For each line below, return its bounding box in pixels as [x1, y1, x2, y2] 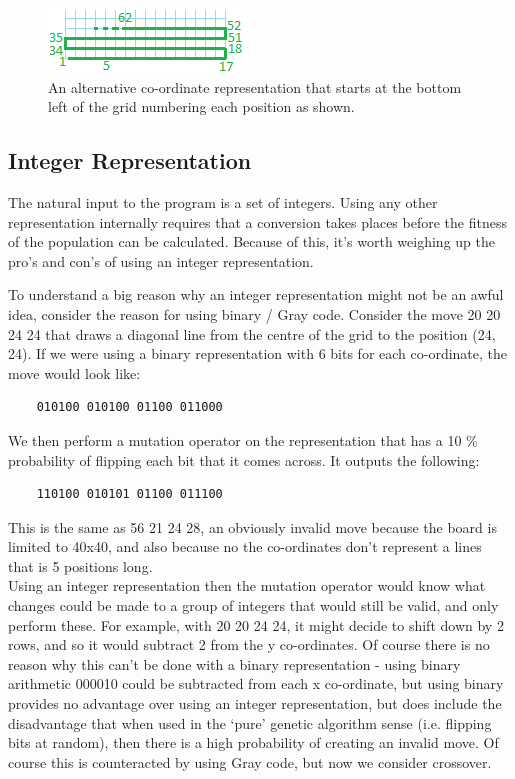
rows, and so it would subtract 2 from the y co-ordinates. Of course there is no [8, 634, 490, 655]
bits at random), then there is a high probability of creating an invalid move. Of [8, 732, 499, 753]
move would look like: [8, 362, 141, 383]
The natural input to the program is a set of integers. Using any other [8, 191, 438, 212]
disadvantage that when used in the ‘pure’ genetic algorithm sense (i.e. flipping [8, 712, 492, 733]
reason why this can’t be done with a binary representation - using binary [8, 653, 461, 674]
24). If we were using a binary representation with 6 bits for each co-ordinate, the [8, 343, 507, 364]
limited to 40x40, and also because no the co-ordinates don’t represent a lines [8, 536, 482, 557]
